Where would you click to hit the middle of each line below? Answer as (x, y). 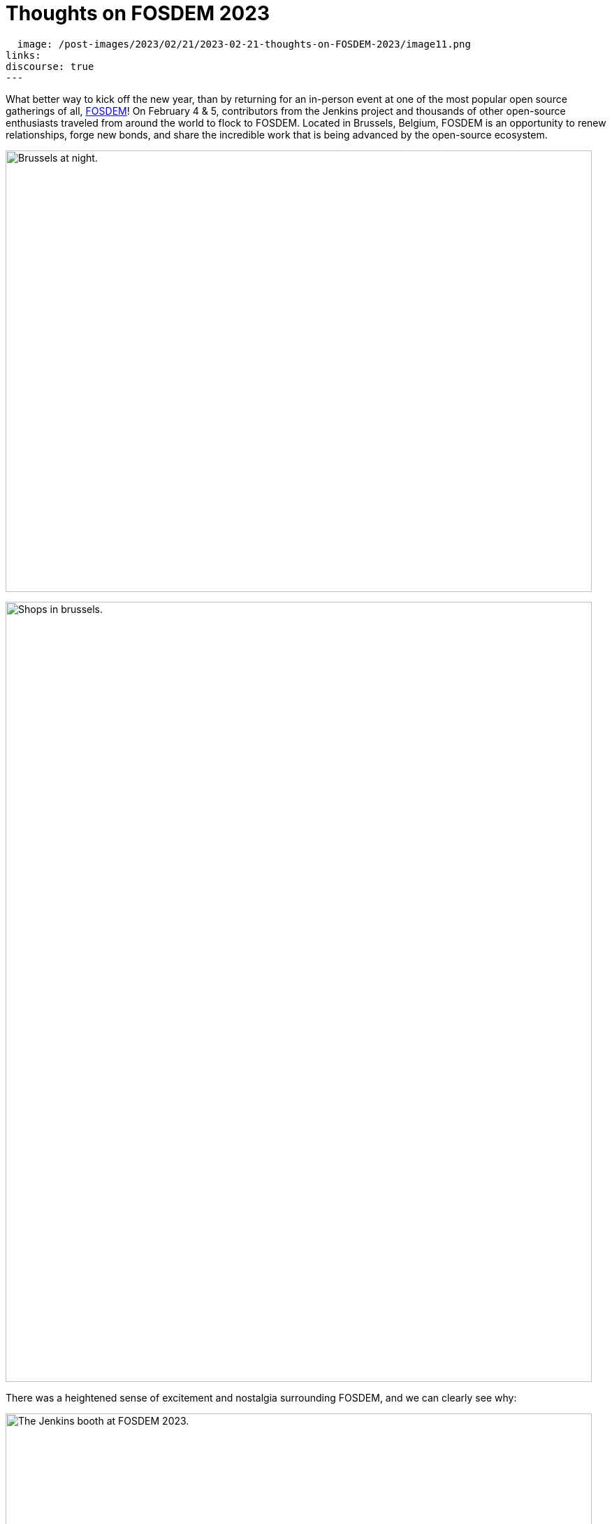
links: (23, 55)
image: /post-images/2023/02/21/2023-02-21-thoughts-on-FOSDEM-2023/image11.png (244, 44)
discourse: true (50, 66)
